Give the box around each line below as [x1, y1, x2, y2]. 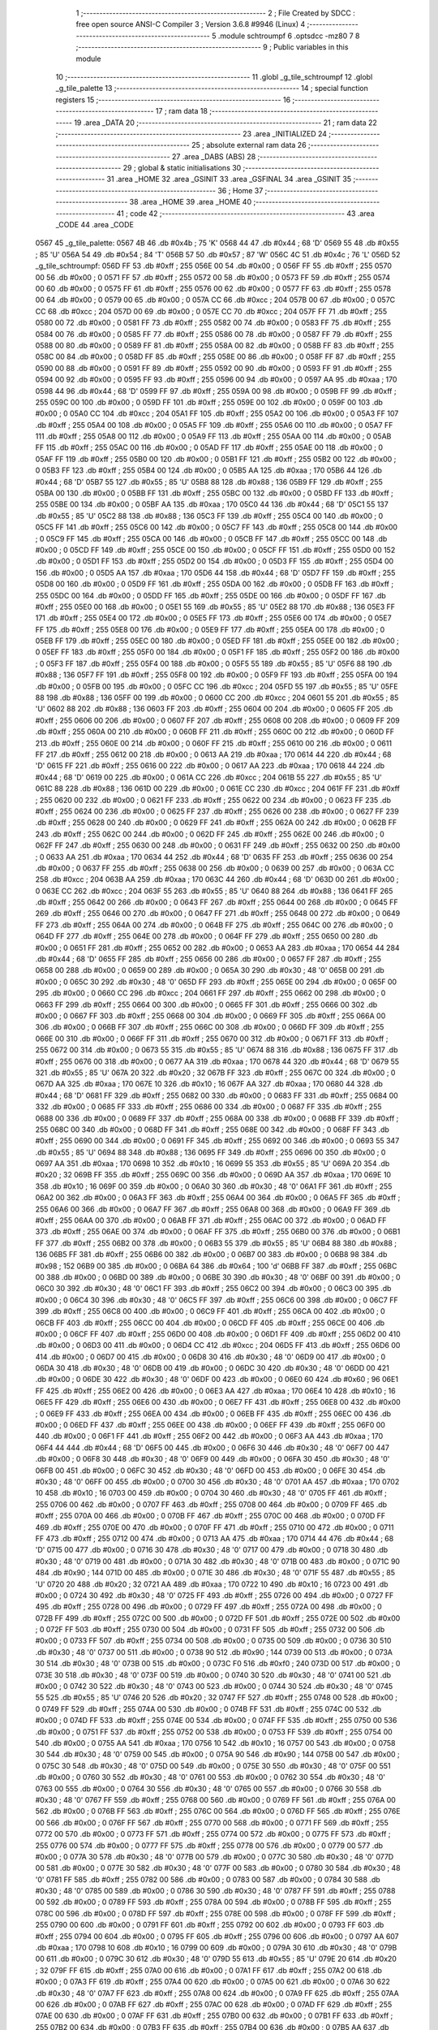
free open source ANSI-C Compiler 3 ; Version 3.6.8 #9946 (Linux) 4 [75, 19, 306, 29]
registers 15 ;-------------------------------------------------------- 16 [55, 94, 291, 105]
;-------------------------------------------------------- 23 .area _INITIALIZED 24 [55, 128, 328, 138]
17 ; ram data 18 [155, 106, 208, 116]
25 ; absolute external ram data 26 [191, 140, 307, 150]
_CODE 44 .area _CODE [55, 220, 134, 230]
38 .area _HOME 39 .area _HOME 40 [129, 197, 251, 207]
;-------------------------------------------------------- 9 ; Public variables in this [75, 42, 349, 52]
